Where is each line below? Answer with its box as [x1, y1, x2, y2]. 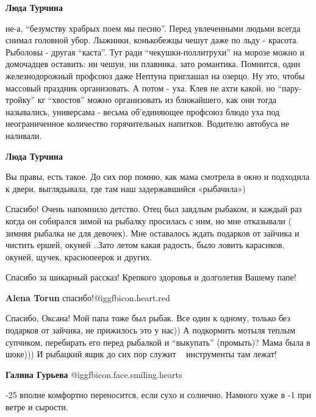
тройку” [5, 93, 35, 106]
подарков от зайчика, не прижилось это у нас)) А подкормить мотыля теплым [5, 324, 296, 337]
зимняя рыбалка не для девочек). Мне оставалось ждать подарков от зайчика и [5, 226, 300, 239]
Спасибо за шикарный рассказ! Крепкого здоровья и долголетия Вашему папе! [5, 271, 296, 283]
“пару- [278, 81, 302, 94]
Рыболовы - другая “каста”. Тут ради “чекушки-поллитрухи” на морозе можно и [5, 45, 304, 58]
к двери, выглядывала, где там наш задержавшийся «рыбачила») [5, 182, 246, 194]
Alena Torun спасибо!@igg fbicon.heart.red [5, 291, 170, 304]
